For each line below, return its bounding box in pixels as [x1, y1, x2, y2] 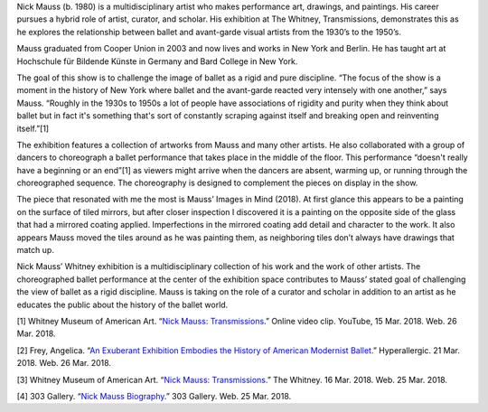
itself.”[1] [16, 123, 50, 134]
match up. [16, 245, 54, 256]
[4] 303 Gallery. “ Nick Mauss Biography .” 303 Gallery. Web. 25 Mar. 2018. [16, 390, 292, 401]
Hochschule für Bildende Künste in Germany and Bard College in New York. [16, 55, 298, 67]
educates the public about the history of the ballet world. [16, 299, 229, 310]
